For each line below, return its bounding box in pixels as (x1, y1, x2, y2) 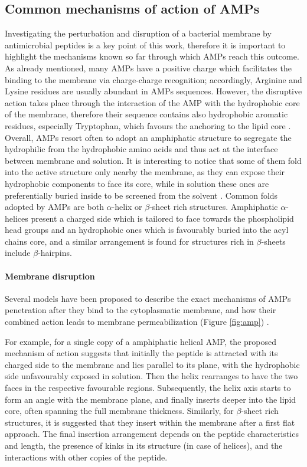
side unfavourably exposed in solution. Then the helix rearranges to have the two (5, 370, 298, 382)
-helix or (112, 200, 142, 213)
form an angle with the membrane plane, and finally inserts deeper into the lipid (5, 393, 296, 405)
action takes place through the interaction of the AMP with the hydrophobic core (5, 96, 300, 108)
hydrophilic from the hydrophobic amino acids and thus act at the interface (5, 143, 278, 155)
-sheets (261, 235, 286, 247)
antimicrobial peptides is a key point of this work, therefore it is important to (5, 38, 286, 51)
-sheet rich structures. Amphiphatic (149, 200, 278, 213)
